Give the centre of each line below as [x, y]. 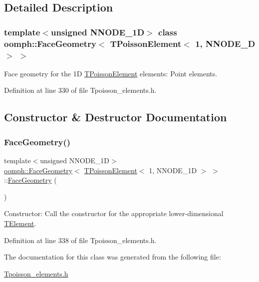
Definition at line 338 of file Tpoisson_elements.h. [80, 240]
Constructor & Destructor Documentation [116, 117]
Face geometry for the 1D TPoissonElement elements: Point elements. [111, 73]
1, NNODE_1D [173, 170]
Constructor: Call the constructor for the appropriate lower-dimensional [114, 213]
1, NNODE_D [225, 43]
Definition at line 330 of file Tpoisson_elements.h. [80, 90]
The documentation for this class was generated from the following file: [113, 257]
